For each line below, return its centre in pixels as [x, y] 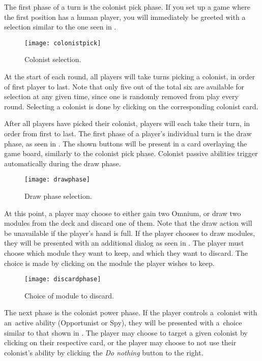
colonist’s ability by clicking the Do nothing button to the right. [104, 352]
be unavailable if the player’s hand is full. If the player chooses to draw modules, [130, 233]
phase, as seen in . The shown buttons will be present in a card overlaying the [126, 143]
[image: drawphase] [57, 180]
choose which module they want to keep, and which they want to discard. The [126, 253]
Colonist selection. [53, 59]
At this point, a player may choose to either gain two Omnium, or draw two [123, 213]
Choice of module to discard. [69, 295]
